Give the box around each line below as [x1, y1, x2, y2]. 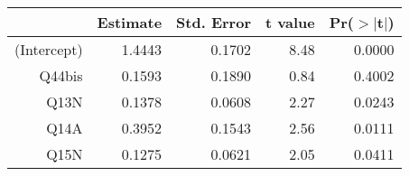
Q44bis [39, 65, 83, 86]
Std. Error [176, 12, 251, 32]
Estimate [97, 12, 163, 32]
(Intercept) [14, 39, 83, 60]
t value [265, 12, 315, 32]
